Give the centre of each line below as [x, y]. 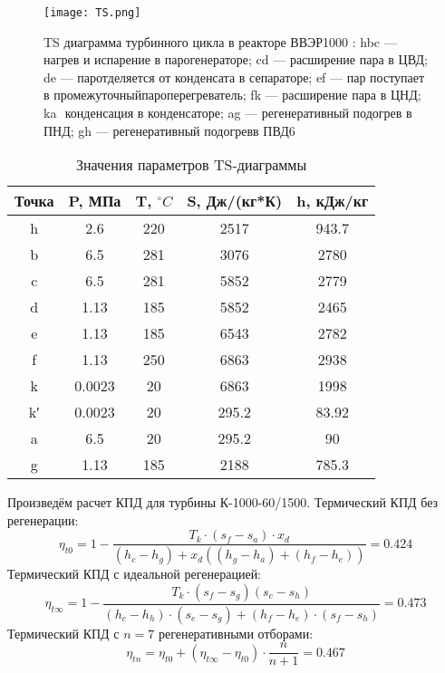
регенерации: [43, 519]
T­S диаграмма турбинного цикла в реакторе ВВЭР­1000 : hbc [212, 41]
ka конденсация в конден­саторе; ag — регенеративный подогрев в [228, 113]
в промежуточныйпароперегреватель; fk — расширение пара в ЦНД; [232, 95]
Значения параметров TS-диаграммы [191, 165]
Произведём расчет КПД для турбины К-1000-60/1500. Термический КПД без [223, 502]
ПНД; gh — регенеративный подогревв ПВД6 [169, 130]
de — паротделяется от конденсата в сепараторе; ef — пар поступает [234, 77]
